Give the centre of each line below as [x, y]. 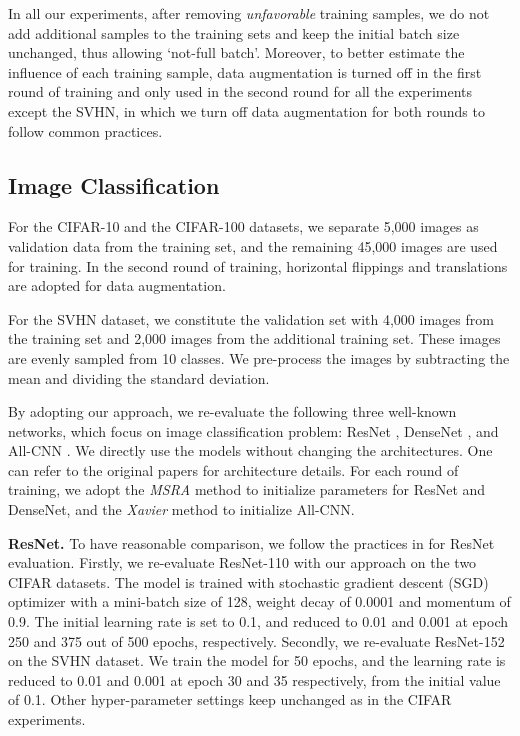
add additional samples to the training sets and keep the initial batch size [234, 32]
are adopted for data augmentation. [117, 285]
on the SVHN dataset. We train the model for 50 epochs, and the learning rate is [257, 660]
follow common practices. [85, 130]
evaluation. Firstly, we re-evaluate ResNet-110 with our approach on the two [242, 562]
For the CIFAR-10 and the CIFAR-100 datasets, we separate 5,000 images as [243, 226]
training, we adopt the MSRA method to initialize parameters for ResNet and [247, 489]
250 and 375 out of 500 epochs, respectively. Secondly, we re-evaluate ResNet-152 [256, 640]
